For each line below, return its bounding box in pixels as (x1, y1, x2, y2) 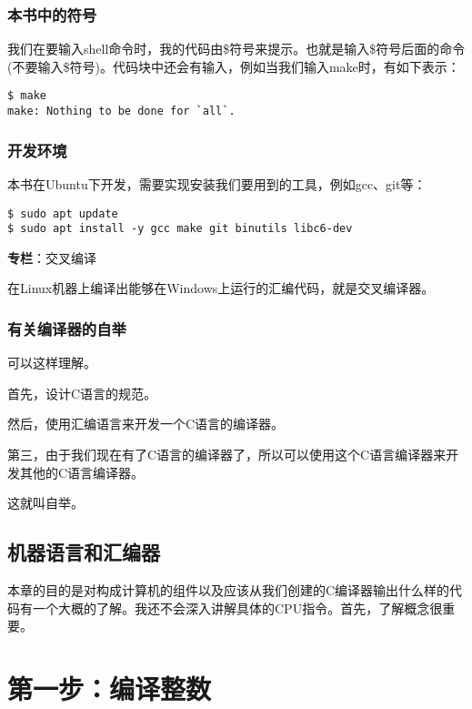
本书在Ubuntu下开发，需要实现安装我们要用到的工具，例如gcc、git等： (7, 174, 427, 193)
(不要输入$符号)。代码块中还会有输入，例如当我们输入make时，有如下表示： (7, 56, 460, 76)
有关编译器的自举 (7, 317, 126, 339)
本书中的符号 (7, 3, 97, 25)
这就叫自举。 (7, 493, 84, 512)
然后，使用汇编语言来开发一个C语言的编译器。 (7, 414, 285, 433)
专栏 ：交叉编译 (7, 248, 96, 267)
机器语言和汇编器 (7, 538, 160, 566)
